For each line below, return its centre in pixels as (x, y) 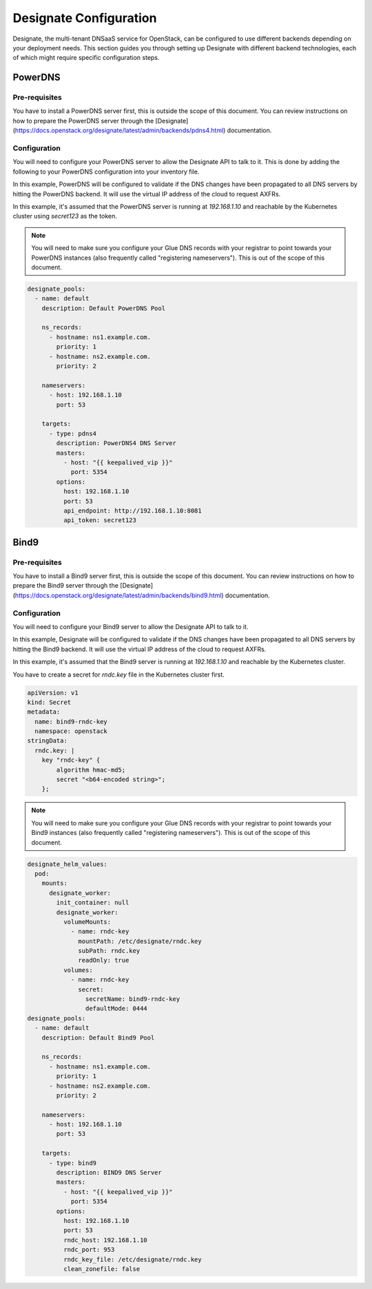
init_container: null (93, 903)
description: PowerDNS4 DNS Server (116, 443)
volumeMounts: (87, 922)
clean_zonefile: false (102, 1269)
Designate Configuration (85, 18)
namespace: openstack (71, 731)
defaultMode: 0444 (116, 1009)
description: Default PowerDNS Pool (103, 308)
